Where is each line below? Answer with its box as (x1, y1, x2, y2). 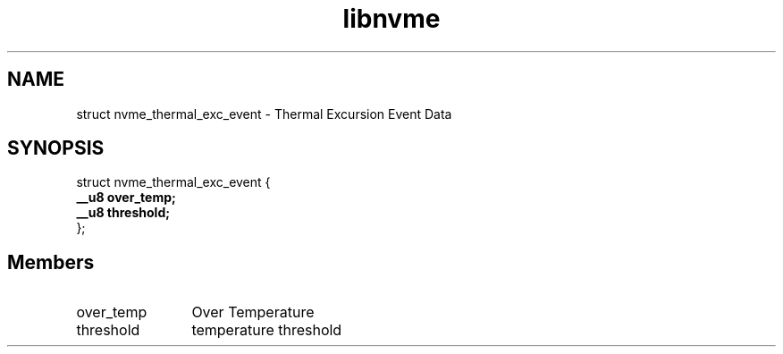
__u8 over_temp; (76, 190, 176, 206)
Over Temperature (191, 303, 315, 322)
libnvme (342, 4, 441, 34)
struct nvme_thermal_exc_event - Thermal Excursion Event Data (76, 105, 452, 122)
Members (7, 250, 95, 274)
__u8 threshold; (76, 205, 171, 221)
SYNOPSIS (7, 137, 105, 160)
